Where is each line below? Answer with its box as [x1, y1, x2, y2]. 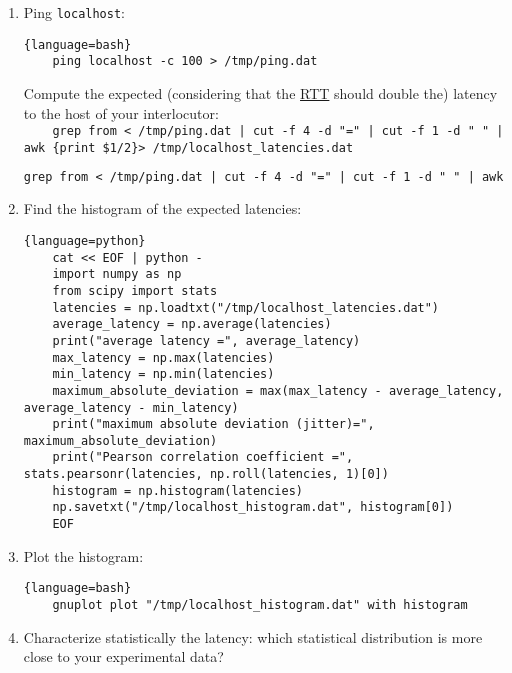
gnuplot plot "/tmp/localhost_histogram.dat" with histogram [52, 598, 468, 612]
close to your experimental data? [23, 646, 224, 667]
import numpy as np [52, 267, 182, 282]
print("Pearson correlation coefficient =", [52, 450, 354, 465]
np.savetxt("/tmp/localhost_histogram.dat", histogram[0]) [52, 500, 454, 515]
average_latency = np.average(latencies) [52, 317, 332, 332]
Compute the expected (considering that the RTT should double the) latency [23, 82, 498, 103]
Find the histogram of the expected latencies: [23, 198, 302, 219]
